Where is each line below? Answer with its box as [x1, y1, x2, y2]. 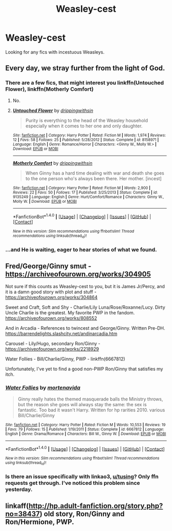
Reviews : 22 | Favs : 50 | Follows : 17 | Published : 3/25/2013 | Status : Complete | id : [12, 189, 158, 195]
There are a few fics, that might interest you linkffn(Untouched [5, 79, 164, 86]
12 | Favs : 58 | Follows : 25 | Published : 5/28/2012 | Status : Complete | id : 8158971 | [12, 137, 159, 142]
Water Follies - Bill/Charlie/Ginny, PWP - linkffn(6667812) [5, 356, 125, 362]
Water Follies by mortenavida [5, 384, 81, 391]
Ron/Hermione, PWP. [5, 517, 74, 526]
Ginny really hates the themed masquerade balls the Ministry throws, [17, 396, 163, 402]
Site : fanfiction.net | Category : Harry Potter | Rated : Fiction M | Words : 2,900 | [12, 185, 151, 191]
